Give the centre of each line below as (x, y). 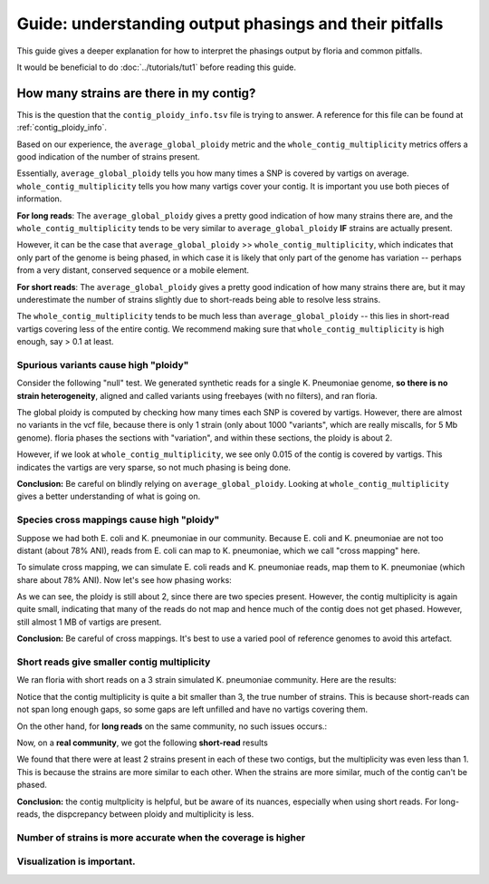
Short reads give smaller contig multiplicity (114, 662)
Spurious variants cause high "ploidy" (103, 364)
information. (39, 199)
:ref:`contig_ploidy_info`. (62, 128)
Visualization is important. (76, 861)
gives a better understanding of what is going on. (109, 496)
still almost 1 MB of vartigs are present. (89, 622)
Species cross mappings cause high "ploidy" (118, 520)
